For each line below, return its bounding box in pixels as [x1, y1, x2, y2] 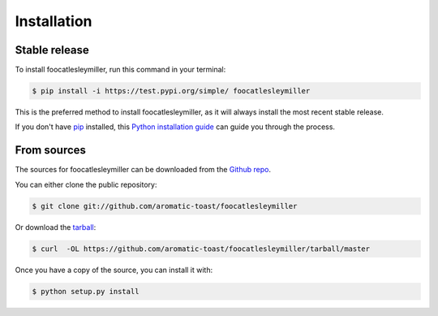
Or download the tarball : [15, 222, 97, 232]
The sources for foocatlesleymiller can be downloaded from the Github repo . [15, 165, 272, 175]
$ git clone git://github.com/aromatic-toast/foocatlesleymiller [32, 201, 298, 210]
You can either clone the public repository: [15, 180, 157, 189]
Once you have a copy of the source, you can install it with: [15, 265, 213, 275]
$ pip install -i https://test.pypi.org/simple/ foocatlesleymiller [32, 86, 311, 96]
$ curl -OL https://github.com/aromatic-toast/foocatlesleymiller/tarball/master [32, 244, 371, 253]
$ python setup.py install [32, 287, 140, 296]
